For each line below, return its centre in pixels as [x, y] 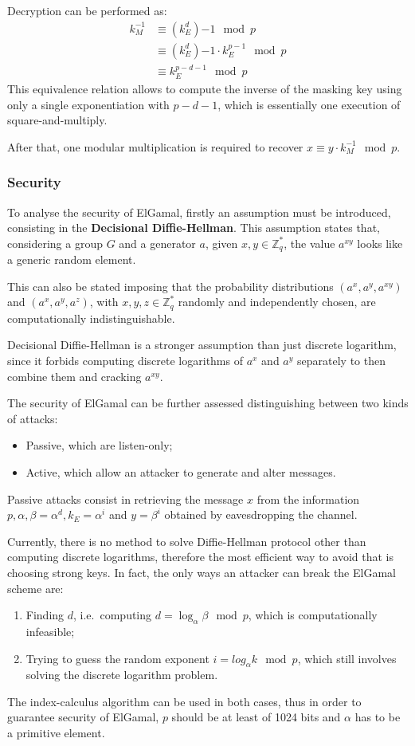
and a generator [157, 243]
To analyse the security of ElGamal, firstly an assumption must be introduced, [199, 212]
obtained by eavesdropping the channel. [261, 514]
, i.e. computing [113, 615]
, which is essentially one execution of [309, 104]
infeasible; [50, 631]
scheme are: [35, 588]
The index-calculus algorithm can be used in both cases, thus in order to [184, 701]
